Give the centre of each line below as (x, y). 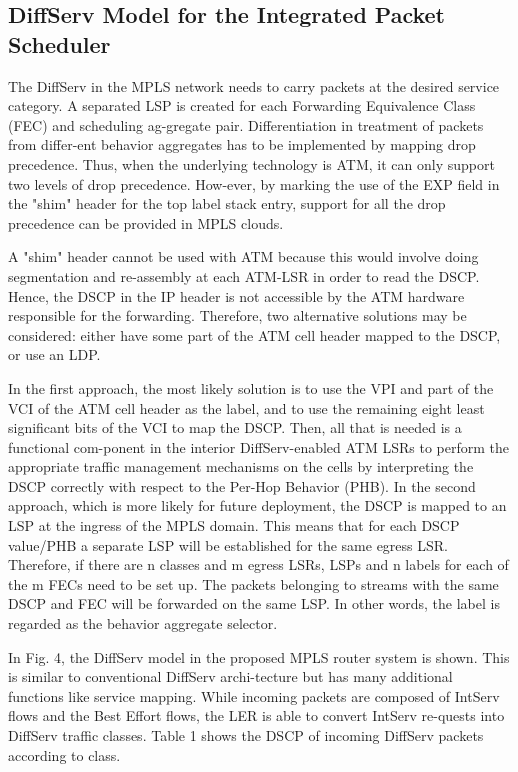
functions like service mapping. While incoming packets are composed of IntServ (254, 695)
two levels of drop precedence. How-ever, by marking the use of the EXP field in (254, 183)
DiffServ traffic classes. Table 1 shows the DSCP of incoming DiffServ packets (246, 735)
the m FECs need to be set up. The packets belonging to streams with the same (253, 583)
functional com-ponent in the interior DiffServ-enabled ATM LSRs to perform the (259, 446)
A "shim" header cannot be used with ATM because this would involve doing (243, 256)
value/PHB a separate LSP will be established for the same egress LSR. (228, 544)
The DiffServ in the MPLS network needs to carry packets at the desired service (254, 85)
